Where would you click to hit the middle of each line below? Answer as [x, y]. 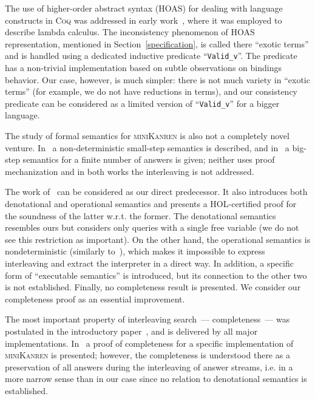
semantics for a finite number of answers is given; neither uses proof [149, 159]
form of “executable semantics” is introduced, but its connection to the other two [156, 275]
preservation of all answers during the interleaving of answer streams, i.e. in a [149, 367]
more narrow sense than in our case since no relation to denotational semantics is [156, 379]
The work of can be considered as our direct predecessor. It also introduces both [156, 192]
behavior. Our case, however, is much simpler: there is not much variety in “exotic [157, 79]
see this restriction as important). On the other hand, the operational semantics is [158, 239]
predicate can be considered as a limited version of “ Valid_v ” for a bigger [142, 103]
